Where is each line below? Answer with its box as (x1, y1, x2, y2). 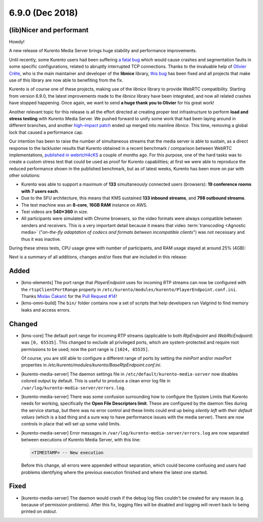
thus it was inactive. (21, 236, 61, 242)
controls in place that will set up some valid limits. (21, 421, 121, 427)
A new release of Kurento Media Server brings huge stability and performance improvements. (9, 48, 197, 54)
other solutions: (9, 172, 41, 178)
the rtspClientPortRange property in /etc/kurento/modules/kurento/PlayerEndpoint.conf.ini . (21, 286, 237, 292)
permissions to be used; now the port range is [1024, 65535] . (21, 346, 150, 352)
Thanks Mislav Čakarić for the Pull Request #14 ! (21, 293, 117, 299)
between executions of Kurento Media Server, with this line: (21, 437, 141, 443)
